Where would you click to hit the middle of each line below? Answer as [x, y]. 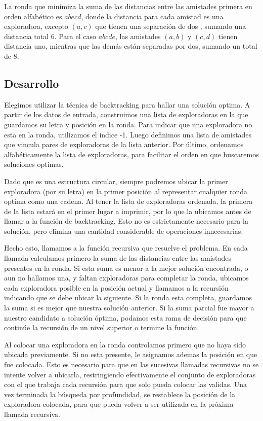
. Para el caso [75, 36]
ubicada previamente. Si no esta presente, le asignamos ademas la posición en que [131, 354]
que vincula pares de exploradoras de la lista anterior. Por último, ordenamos [124, 144]
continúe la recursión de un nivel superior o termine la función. [102, 327]
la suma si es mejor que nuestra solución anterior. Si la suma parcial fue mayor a [129, 308]
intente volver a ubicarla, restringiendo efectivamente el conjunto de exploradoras [130, 374]
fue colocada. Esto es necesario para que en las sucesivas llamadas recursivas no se [131, 364]
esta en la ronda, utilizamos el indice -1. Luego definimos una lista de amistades [128, 134]
